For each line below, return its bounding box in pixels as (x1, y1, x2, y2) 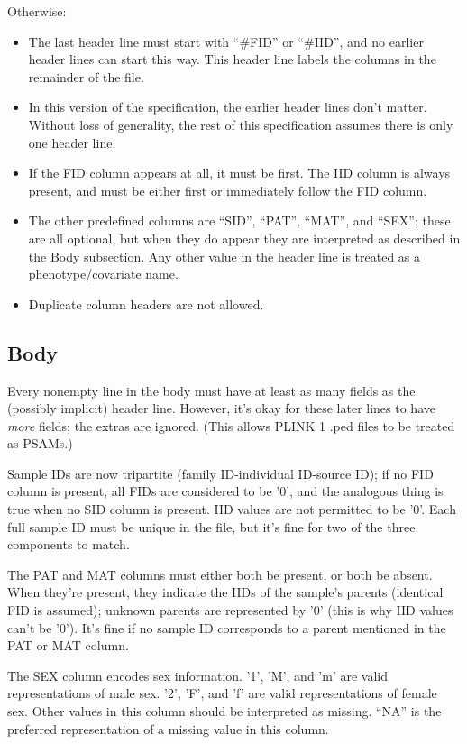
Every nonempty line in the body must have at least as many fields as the (7, 381, 416, 400)
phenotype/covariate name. (28, 264, 179, 283)
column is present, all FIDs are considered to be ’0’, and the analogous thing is (7, 482, 444, 501)
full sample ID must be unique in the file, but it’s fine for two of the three (7, 517, 416, 536)
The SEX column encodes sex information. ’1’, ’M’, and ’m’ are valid (7, 666, 389, 684)
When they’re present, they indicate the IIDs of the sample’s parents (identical (7, 583, 444, 602)
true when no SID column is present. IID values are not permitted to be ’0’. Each (7, 500, 456, 519)
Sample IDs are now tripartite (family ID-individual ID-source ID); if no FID (7, 464, 434, 482)
